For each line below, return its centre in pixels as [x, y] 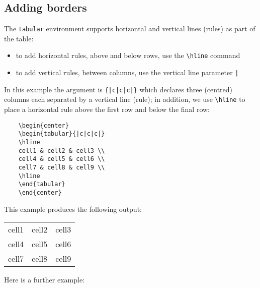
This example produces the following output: [73, 209]
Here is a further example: [45, 280]
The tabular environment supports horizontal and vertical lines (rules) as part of [130, 28]
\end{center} [40, 192]
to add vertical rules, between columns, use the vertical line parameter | [127, 72]
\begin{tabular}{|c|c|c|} [62, 134]
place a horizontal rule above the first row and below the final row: [107, 109]
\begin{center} [44, 125]
